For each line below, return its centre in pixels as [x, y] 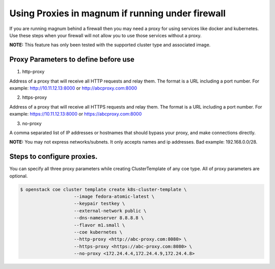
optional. [19, 176]
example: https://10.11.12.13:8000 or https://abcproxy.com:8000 [76, 114]
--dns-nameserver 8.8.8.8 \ [109, 218]
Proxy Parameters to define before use [72, 59]
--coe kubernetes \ [98, 232]
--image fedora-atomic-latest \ [114, 197]
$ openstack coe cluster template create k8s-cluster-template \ [103, 189]
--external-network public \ [110, 211]
